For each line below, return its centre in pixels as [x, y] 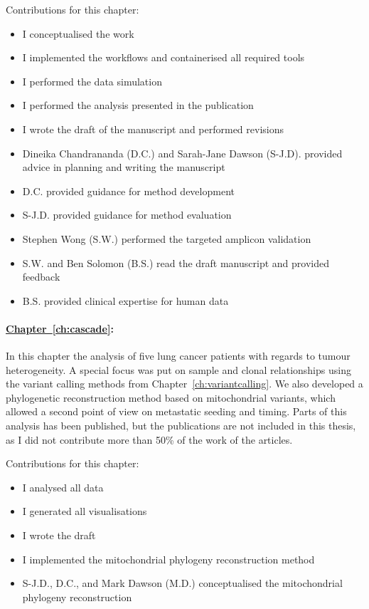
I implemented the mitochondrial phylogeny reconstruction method [169, 559]
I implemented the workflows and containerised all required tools [164, 57]
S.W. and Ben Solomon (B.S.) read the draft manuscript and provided [176, 262]
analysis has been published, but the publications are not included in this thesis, [181, 426]
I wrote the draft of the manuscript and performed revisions [153, 129]
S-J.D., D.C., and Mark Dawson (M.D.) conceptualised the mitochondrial [182, 583]
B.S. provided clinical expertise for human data [125, 300]
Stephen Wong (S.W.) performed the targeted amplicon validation [167, 238]
